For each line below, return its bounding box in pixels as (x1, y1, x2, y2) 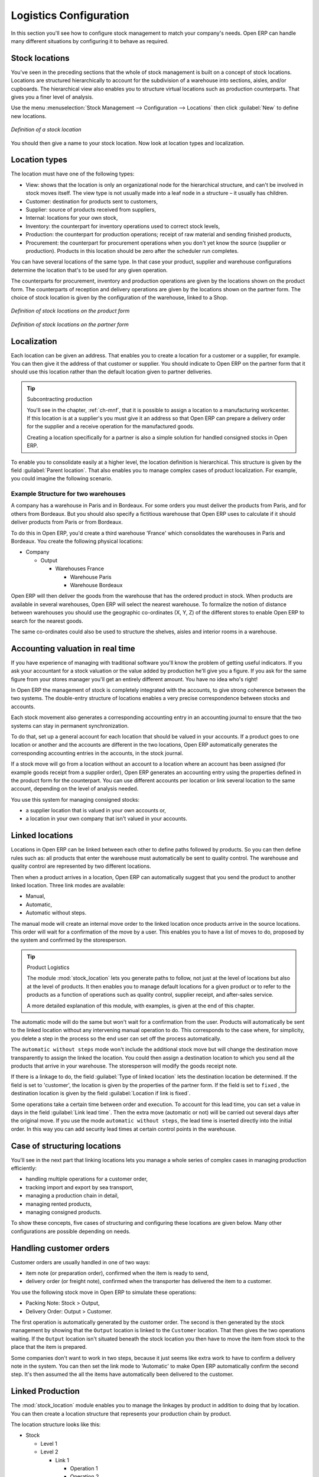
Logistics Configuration (11, 9, 129, 22)
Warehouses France (55, 565, 105, 572)
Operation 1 (70, 1465, 98, 1472)
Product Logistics (27, 964, 70, 971)
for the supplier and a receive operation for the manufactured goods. (27, 423, 194, 430)
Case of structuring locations (11, 1141, 121, 1151)
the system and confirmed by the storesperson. (11, 936, 127, 944)
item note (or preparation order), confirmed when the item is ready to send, (25, 1270, 209, 1277)
